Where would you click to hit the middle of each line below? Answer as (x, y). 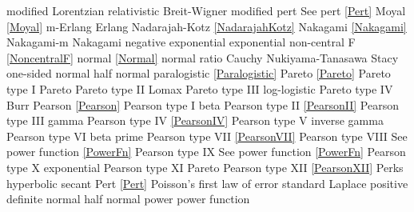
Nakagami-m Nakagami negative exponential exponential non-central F (181, 42)
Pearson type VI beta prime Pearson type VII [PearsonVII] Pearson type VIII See (207, 136)
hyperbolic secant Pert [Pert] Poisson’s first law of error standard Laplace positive (207, 183)
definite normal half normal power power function (128, 199)
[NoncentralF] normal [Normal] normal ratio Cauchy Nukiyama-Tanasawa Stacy (203, 57)
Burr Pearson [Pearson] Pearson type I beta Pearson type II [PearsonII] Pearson (203, 104)
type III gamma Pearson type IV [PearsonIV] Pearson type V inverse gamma (195, 120)
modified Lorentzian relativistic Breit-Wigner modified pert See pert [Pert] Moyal (206, 10)
